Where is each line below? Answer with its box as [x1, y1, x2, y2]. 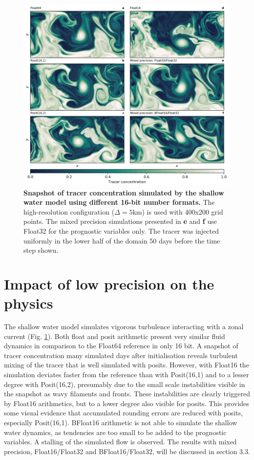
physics [4, 293, 53, 313]
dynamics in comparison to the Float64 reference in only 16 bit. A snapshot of [4, 340, 238, 351]
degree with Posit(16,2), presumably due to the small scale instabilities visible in [4, 379, 245, 389]
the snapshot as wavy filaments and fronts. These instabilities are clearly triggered [4, 388, 251, 399]
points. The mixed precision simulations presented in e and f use [23, 216, 217, 226]
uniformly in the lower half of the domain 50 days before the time [23, 235, 220, 245]
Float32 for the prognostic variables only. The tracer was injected [23, 225, 219, 236]
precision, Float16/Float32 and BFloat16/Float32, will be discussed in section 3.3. [4, 446, 250, 456]
